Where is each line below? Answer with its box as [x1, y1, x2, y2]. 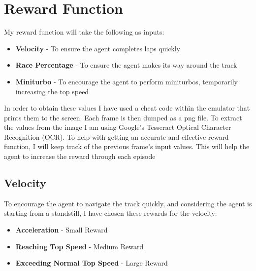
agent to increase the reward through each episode [4, 151, 156, 161]
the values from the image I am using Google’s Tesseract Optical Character [4, 122, 231, 132]
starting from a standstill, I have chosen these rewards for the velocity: [4, 208, 217, 218]
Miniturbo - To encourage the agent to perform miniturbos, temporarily [15, 76, 238, 86]
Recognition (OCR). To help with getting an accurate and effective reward [4, 131, 229, 142]
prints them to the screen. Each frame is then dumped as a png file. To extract [4, 112, 242, 122]
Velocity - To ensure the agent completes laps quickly [15, 43, 181, 53]
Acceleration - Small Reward [15, 225, 108, 235]
